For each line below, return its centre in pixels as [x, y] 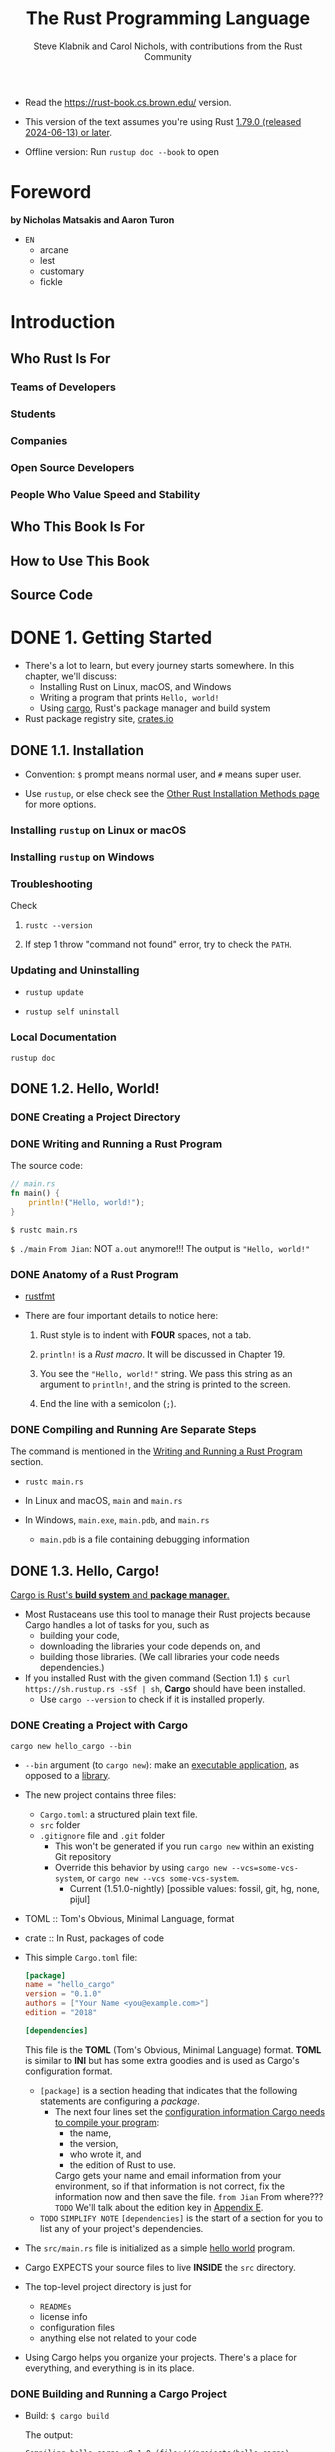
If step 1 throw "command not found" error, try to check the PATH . [158, 944]
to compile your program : [107, 2122]
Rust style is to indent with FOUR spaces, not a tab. [145, 1335]
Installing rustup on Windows [82, 857]
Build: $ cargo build [67, 2416]
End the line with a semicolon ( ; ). [108, 1404]
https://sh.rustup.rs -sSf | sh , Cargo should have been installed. [165, 1689]
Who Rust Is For [60, 358]
